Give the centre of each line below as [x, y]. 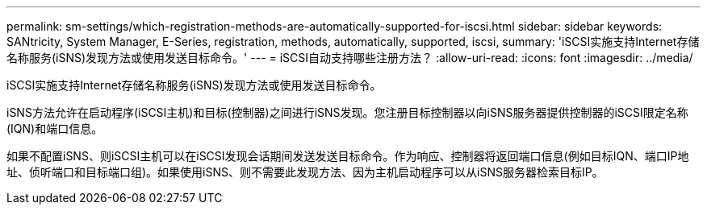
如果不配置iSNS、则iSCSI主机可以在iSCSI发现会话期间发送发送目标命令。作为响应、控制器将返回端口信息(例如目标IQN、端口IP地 [348, 156]
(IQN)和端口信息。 [55, 128]
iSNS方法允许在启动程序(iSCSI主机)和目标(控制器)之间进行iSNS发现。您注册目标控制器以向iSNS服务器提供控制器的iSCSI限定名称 [347, 112]
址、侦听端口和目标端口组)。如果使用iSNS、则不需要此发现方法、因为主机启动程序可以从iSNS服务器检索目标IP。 [305, 172]
